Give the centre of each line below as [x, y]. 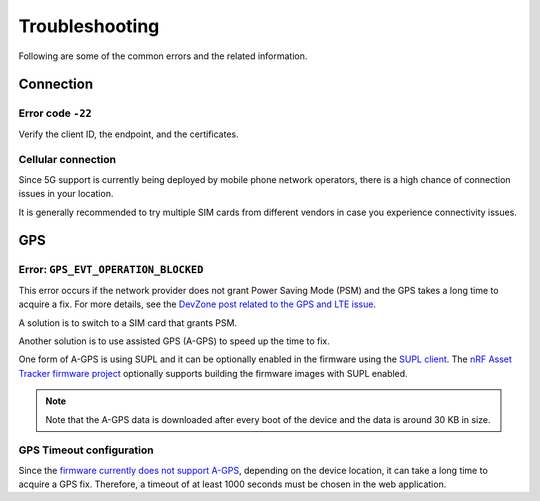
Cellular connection [67, 160]
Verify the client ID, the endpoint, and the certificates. [128, 134]
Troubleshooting [89, 26]
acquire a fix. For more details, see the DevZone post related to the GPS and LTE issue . [197, 304]
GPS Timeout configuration [86, 450]
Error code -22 [55, 113]
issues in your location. [66, 194]
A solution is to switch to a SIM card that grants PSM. [128, 322]
